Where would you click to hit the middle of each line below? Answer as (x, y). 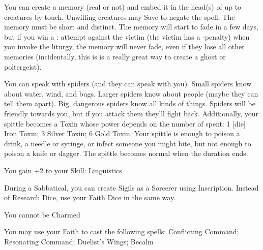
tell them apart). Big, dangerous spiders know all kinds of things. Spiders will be (130, 103)
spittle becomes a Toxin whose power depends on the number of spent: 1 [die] (125, 123)
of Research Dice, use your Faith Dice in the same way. (90, 197)
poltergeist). (23, 66)
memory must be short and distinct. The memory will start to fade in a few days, (131, 27)
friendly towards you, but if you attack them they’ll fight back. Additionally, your (131, 113)
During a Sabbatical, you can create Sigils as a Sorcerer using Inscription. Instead (131, 187)
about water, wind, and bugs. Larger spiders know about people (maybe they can (131, 93)
